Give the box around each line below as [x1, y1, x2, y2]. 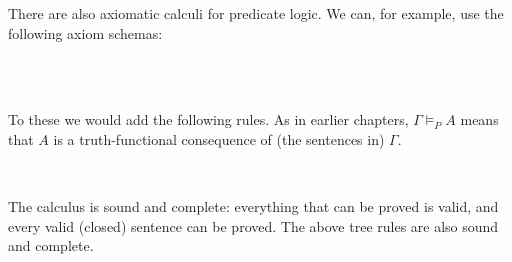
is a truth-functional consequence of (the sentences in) [53, 128, 385, 149]
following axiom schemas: [8, 22, 163, 43]
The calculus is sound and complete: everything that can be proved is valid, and [8, 196, 499, 217]
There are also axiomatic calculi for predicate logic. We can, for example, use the [8, 3, 504, 23]
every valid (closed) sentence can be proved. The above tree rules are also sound [8, 215, 499, 236]
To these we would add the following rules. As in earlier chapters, [8, 109, 409, 130]
